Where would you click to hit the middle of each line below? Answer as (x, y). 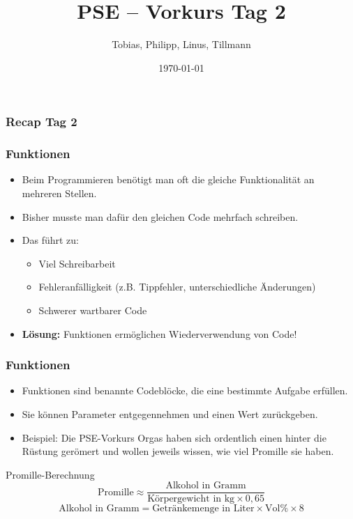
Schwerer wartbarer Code (93, 310)
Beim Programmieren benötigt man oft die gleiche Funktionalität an (168, 179)
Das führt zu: (51, 240)
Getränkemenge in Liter (203, 509)
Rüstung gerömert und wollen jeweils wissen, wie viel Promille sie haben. (178, 451)
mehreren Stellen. (59, 193)
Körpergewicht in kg (191, 499)
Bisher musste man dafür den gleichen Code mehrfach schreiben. (160, 216)
